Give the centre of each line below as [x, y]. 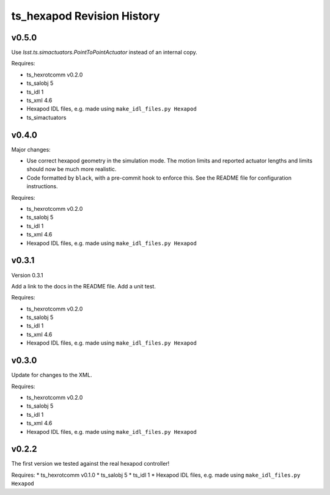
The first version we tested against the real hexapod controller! [90, 464]
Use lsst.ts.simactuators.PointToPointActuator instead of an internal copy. [105, 53]
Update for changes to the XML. [52, 375]
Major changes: [31, 149]
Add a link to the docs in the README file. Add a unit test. [83, 286]
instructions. [42, 186]
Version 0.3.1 [27, 275]
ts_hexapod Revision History [86, 16]
